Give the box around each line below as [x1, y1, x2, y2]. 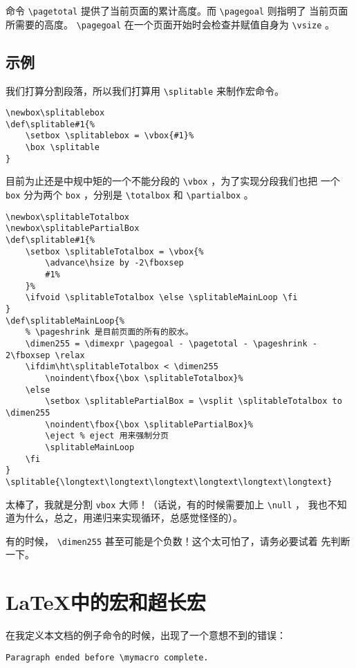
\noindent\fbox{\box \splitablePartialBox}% [45, 419, 253, 429]
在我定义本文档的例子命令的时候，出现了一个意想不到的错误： [6, 628, 286, 642]
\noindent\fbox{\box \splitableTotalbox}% [45, 373, 243, 383]
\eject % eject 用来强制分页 [45, 431, 169, 441]
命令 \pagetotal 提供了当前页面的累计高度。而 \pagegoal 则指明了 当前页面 [6, 3, 348, 17]
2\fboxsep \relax [6, 350, 85, 360]
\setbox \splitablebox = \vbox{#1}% [25, 131, 194, 141]
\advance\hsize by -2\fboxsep [45, 258, 184, 268]
